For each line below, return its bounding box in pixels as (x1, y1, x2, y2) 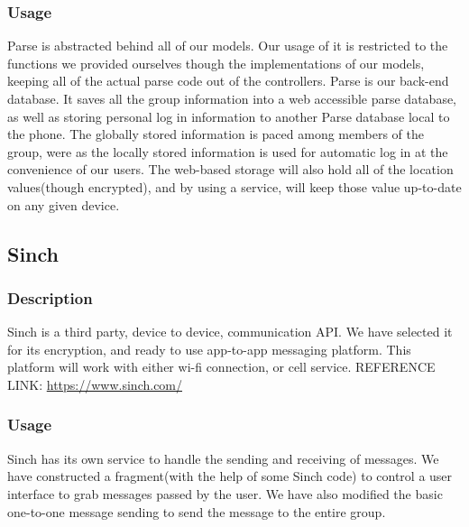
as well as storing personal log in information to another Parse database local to (7, 106, 450, 125)
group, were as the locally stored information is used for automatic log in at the (7, 142, 448, 161)
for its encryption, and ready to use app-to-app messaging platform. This (7, 339, 411, 358)
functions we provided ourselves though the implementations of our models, (7, 53, 425, 72)
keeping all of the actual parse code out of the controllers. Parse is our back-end (7, 71, 449, 90)
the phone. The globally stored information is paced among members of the (7, 125, 424, 143)
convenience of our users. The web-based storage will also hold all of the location (7, 160, 454, 179)
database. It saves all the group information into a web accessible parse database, (7, 89, 457, 107)
